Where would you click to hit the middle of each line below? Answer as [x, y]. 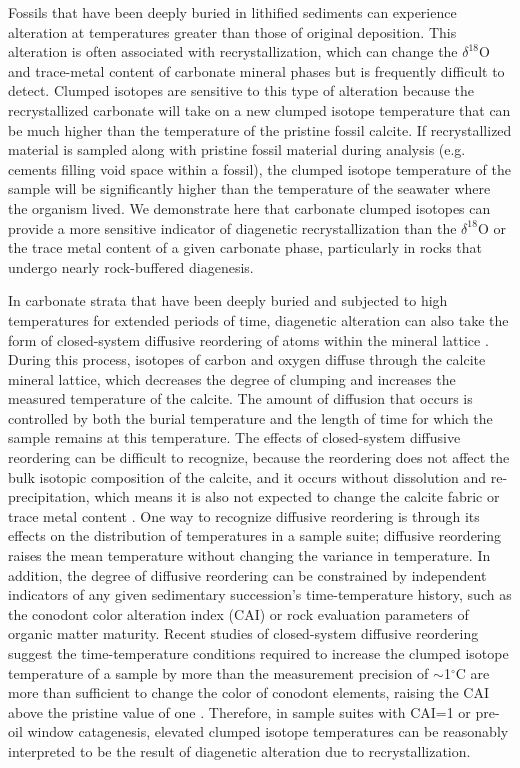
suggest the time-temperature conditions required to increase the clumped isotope [258, 653]
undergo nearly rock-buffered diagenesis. [131, 266]
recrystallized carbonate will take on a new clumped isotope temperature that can [259, 109]
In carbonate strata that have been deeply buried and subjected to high [228, 300]
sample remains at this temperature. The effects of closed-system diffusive [234, 437]
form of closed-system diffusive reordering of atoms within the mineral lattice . [248, 339]
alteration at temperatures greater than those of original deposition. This [232, 31]
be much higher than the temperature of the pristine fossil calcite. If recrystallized [260, 129]
